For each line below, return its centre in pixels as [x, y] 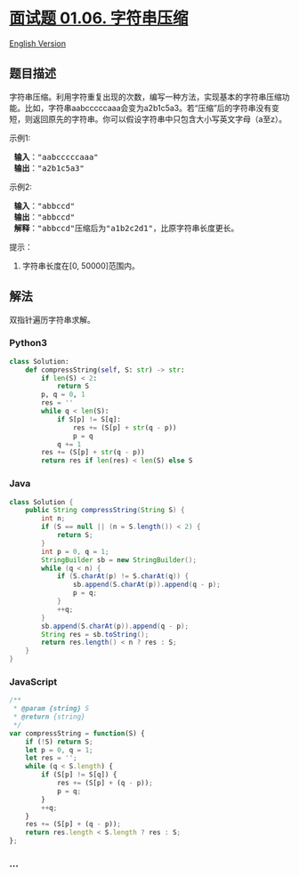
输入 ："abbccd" [44, 206]
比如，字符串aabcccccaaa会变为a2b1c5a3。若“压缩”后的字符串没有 [148, 108]
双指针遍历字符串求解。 [52, 319]
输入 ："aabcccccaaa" [57, 157]
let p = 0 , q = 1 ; [59, 750]
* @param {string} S [51, 709]
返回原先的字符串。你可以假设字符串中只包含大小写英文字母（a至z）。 [160, 119]
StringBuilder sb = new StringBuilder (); [119, 560]
